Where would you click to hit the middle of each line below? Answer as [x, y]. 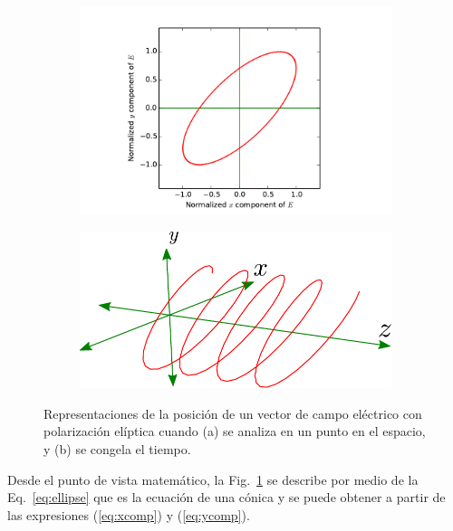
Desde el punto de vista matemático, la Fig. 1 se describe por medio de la [213, 479]
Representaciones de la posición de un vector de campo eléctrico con [233, 413]
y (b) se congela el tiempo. [117, 448]
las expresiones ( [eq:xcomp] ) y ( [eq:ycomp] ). [129, 514]
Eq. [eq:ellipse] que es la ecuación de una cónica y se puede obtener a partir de [226, 497]
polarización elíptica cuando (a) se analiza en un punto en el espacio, [235, 431]
